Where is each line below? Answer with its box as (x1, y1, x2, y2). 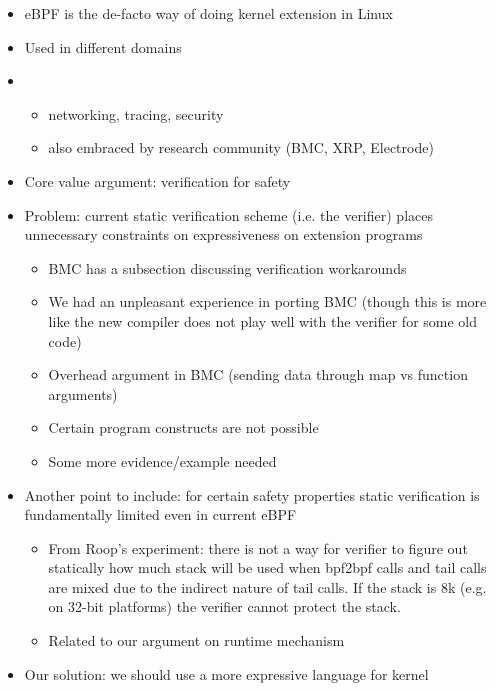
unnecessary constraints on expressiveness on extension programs (24, 224, 423, 245)
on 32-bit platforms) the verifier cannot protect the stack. (48, 596, 401, 617)
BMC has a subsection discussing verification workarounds (48, 257, 407, 278)
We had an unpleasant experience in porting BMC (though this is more (48, 291, 487, 312)
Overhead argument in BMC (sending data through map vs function (48, 364, 468, 385)
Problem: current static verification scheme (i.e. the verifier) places (24, 204, 433, 225)
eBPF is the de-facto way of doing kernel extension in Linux (24, 3, 393, 23)
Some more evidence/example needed (48, 450, 277, 471)
